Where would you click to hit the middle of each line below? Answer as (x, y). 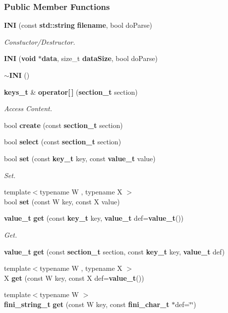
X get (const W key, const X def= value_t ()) (74, 278)
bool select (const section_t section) (63, 142)
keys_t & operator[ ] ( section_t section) (71, 92)
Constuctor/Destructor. (40, 41)
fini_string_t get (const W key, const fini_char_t (87, 304)
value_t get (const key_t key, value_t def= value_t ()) (94, 218)
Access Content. (28, 108)
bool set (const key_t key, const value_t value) (80, 158)
